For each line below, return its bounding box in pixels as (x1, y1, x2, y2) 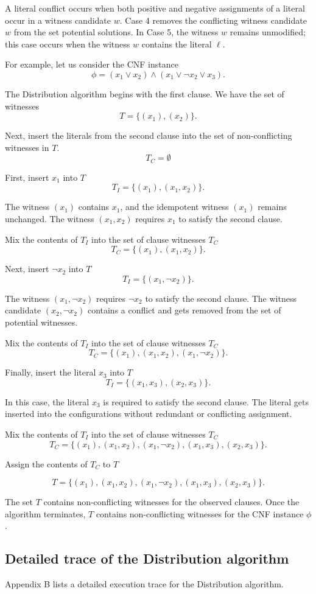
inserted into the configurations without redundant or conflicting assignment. (5, 407, 292, 420)
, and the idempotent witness (120, 200, 229, 213)
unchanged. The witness (5, 212, 94, 225)
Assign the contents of (5, 457, 88, 470)
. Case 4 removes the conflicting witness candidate (119, 13, 307, 26)
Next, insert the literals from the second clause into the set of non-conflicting (5, 129, 292, 142)
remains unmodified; (230, 26, 306, 38)
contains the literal (141, 37, 212, 50)
